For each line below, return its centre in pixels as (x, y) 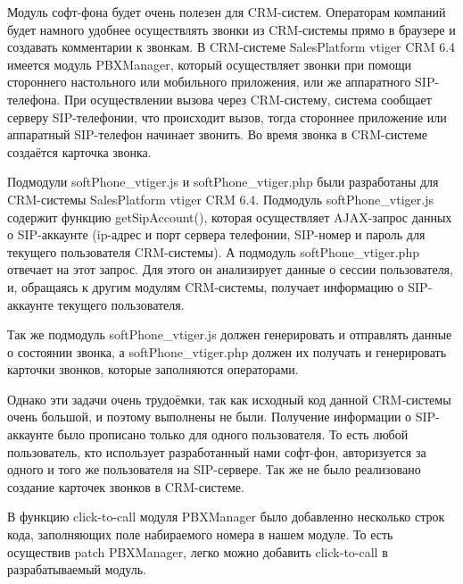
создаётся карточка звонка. (79, 151)
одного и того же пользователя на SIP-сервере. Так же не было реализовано (214, 469)
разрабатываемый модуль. (77, 569)
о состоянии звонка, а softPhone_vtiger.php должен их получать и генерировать (227, 351)
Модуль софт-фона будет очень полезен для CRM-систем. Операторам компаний (227, 12)
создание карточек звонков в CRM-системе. (126, 486)
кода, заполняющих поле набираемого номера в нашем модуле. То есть (200, 534)
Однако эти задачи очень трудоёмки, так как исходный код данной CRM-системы (229, 399)
